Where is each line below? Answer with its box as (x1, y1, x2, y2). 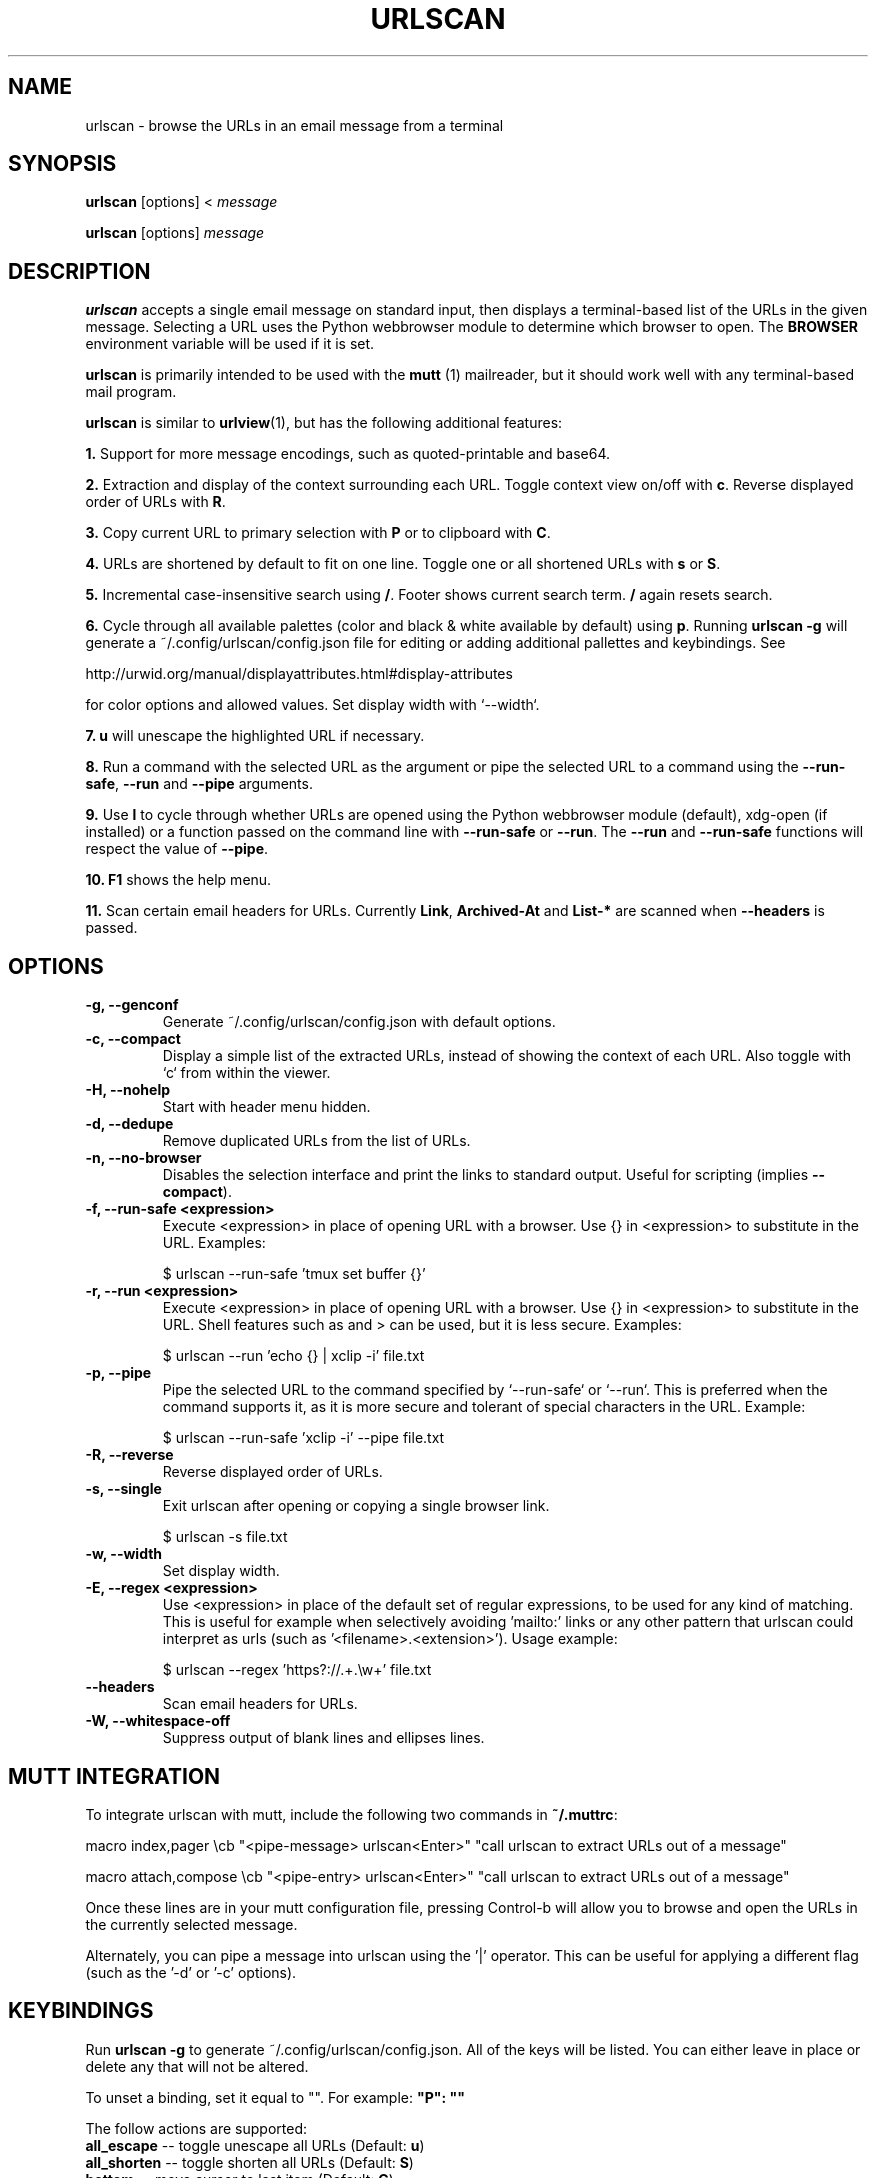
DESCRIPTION (8, 258, 151, 284)
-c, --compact (85, 1030, 181, 1048)
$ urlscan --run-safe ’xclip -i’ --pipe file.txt (162, 1429, 445, 1447)
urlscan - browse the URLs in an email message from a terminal (85, 116, 504, 134)
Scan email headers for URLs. (162, 1695, 358, 1713)
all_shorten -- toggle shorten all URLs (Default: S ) (85, 2153, 414, 2171)
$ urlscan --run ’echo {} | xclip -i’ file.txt (162, 1347, 425, 1365)
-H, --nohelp (85, 1081, 171, 1099)
